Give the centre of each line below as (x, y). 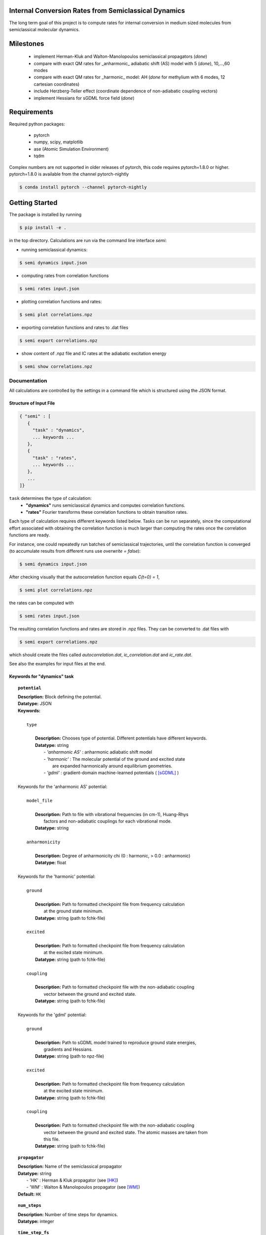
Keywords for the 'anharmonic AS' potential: (63, 787)
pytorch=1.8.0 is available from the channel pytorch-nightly (69, 174)
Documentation (28, 380)
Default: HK (30, 1194)
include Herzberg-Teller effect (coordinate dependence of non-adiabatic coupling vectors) (126, 91)
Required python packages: (37, 124)
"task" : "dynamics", (58, 430)
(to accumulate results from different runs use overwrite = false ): (75, 551)
